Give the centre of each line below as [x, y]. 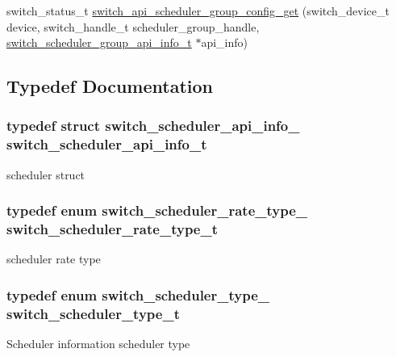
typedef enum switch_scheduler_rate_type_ [157, 210]
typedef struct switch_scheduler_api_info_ [153, 126]
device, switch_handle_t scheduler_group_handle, [133, 26]
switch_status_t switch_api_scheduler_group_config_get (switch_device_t [198, 10]
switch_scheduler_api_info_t [107, 144]
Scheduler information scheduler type [98, 344]
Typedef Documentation [110, 86]
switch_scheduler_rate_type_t [113, 229]
